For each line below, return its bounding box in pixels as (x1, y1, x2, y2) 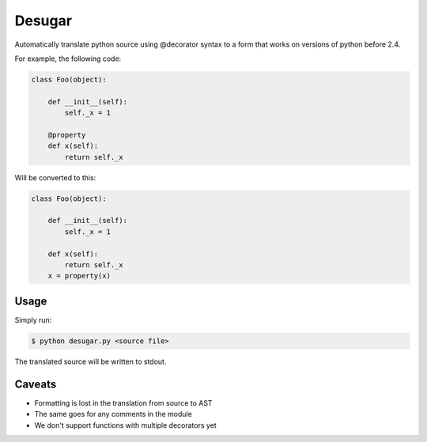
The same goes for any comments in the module (34, 410, 193, 419)
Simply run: (14, 315, 52, 324)
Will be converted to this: (14, 172, 96, 182)
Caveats (14, 377, 57, 391)
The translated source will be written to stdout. (14, 357, 167, 366)
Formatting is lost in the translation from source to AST (34, 398, 213, 407)
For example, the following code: (14, 54, 122, 63)
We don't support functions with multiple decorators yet (34, 420, 217, 430)
